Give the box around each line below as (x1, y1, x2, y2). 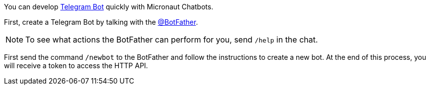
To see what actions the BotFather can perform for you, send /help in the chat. (25, 35, 318, 44)
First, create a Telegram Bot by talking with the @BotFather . (4, 18, 198, 26)
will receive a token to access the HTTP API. (4, 61, 148, 70)
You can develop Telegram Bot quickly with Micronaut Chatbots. (4, 2, 214, 11)
